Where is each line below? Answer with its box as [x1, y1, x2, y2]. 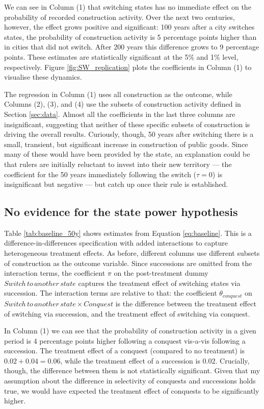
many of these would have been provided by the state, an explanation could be [4, 149, 250, 159]
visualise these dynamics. [4, 71, 82, 82]
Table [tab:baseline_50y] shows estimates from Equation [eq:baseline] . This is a [4, 227, 252, 238]
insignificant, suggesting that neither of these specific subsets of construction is [4, 118, 250, 129]
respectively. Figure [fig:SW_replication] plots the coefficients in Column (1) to [4, 61, 252, 72]
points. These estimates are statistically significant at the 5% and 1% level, [4, 51, 239, 62]
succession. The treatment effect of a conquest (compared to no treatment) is [4, 345, 245, 356]
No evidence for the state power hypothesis [4, 204, 238, 220]
